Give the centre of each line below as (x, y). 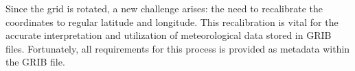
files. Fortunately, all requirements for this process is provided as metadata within (178, 48)
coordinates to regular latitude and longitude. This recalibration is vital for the (172, 22)
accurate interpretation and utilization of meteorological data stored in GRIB (169, 35)
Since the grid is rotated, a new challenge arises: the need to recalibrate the (164, 8)
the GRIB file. (35, 62)
